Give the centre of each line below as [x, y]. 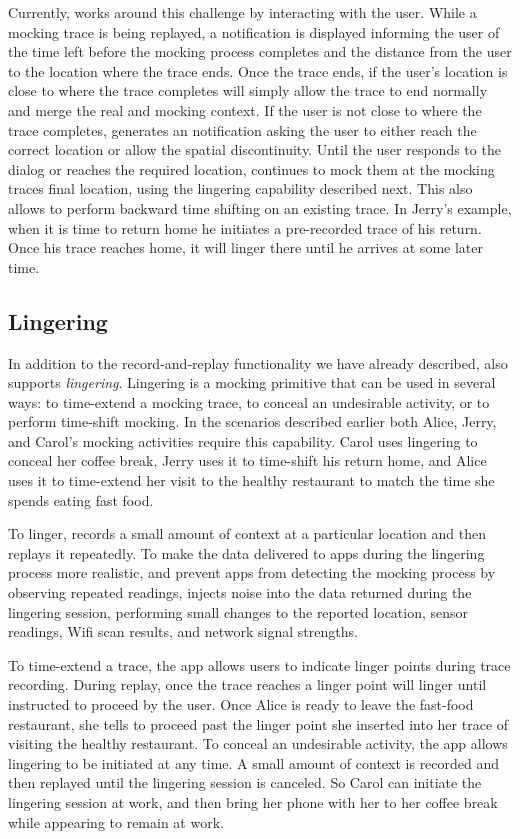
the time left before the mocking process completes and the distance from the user [260, 51]
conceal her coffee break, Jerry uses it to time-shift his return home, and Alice [247, 460]
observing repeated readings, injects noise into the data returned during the [240, 592]
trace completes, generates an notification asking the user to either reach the [242, 129]
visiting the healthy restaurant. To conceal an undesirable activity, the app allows [258, 743]
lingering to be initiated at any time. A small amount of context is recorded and [254, 762]
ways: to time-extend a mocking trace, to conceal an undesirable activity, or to [249, 401]
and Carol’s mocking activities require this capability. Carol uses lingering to [243, 440]
